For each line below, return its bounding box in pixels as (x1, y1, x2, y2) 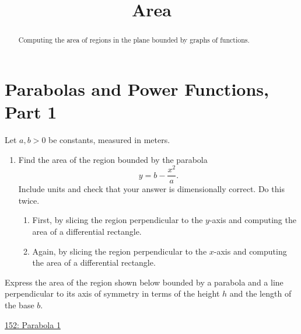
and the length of (229, 287, 292, 300)
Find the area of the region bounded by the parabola (18, 153, 208, 165)
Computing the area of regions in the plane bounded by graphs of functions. (18, 35, 250, 45)
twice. (18, 194, 40, 206)
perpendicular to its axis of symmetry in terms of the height (5, 287, 220, 300)
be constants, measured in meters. (48, 133, 170, 145)
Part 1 (5, 100, 57, 124)
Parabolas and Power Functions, (5, 76, 269, 100)
